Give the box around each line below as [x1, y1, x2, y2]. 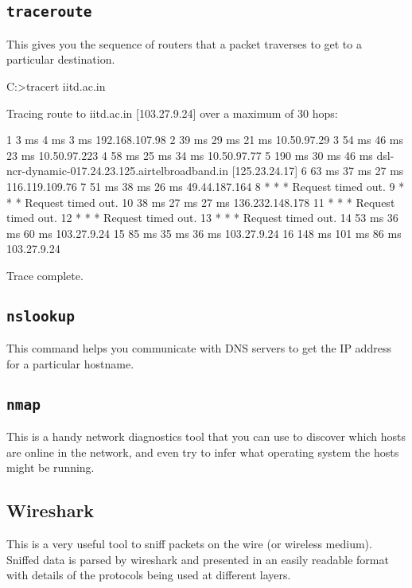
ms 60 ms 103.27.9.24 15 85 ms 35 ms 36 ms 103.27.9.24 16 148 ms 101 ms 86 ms [6, 224, 402, 241]
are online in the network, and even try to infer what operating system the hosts [6, 443, 399, 460]
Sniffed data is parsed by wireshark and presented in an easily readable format [6, 551, 389, 567]
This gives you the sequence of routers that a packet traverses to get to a [6, 35, 362, 52]
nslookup [6, 307, 75, 325]
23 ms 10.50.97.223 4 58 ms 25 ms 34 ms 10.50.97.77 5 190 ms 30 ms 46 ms [6, 146, 373, 163]
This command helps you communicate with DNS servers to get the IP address [6, 340, 391, 356]
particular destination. [6, 51, 115, 68]
